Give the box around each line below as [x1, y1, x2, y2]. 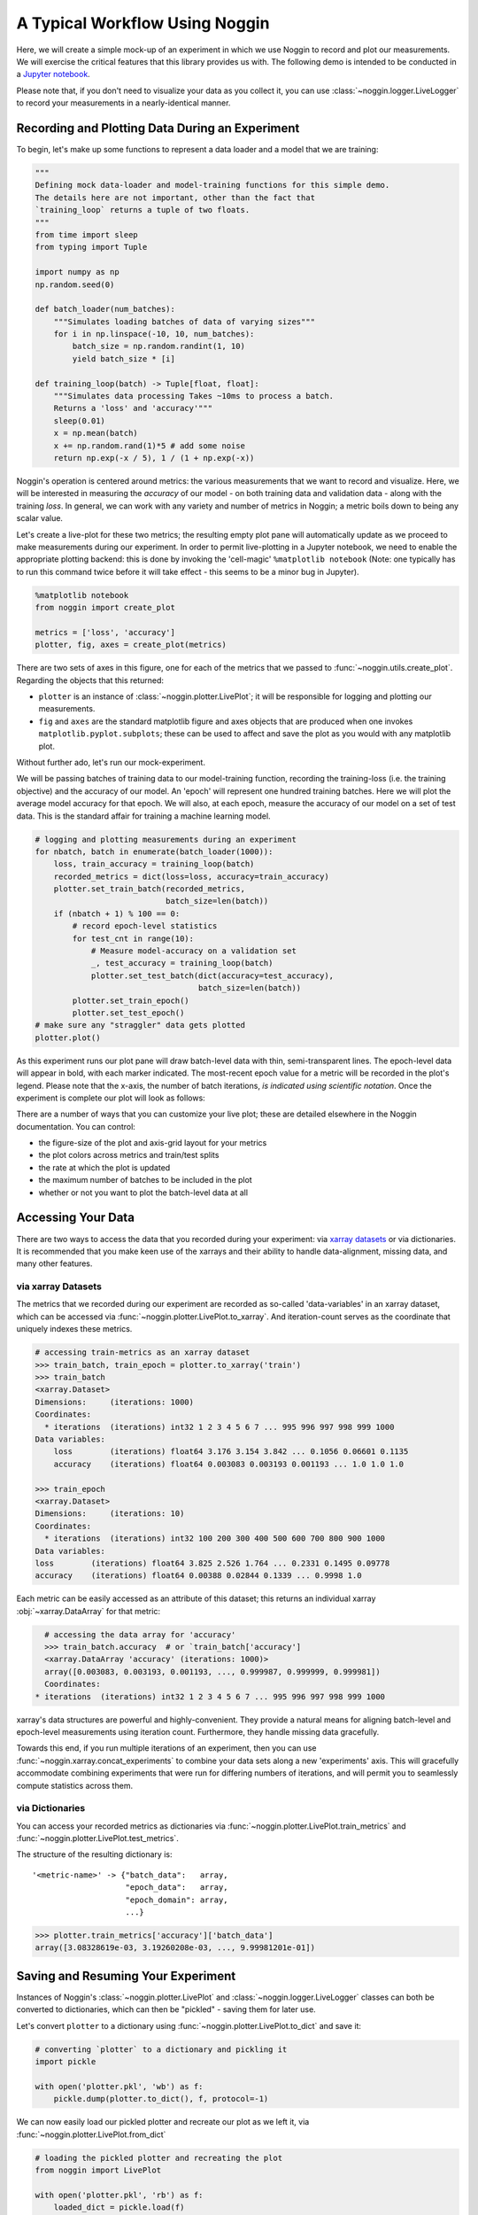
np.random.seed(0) [35, 279, 115, 290]
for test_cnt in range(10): [72, 933, 195, 944]
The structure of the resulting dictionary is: [16, 1849, 173, 1860]
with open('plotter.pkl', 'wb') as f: [35, 2081, 204, 2091]
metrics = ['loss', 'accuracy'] [35, 627, 176, 637]
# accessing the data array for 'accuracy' [44, 1629, 236, 1639]
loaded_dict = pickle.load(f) [53, 2203, 185, 2212]
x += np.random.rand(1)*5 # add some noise [53, 440, 245, 451]
